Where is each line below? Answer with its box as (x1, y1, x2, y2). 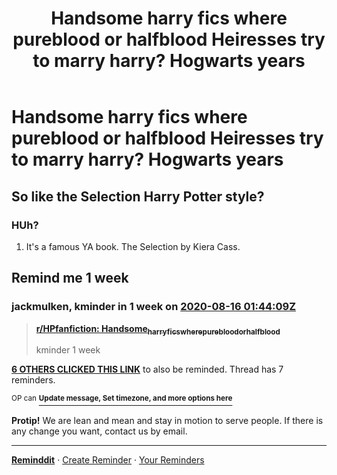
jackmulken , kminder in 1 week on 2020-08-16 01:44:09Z (11, 300, 297, 314)
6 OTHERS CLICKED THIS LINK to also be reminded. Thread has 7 (11, 363, 284, 376)
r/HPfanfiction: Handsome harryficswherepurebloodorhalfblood (35, 322, 281, 337)
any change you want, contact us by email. (11, 425, 188, 437)
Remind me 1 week (11, 270, 129, 287)
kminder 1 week (35, 344, 101, 356)
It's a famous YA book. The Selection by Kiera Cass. (25, 240, 241, 252)
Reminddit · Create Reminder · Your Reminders (11, 454, 205, 466)
